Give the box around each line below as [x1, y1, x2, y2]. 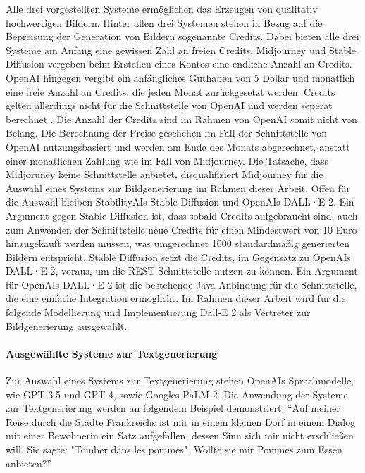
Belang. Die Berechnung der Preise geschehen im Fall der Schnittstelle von [6, 125, 327, 140]
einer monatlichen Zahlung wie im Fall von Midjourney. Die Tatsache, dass [6, 153, 329, 168]
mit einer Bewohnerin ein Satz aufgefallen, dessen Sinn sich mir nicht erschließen [6, 428, 354, 443]
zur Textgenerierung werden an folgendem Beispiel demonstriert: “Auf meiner [6, 401, 340, 415]
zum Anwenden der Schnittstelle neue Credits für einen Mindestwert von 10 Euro [6, 222, 357, 237]
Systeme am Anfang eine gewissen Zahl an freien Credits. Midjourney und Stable [6, 42, 357, 57]
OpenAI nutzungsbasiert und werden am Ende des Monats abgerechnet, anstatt [6, 139, 350, 153]
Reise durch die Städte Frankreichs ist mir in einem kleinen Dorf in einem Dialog [6, 414, 356, 429]
